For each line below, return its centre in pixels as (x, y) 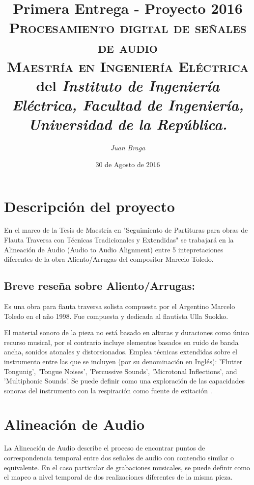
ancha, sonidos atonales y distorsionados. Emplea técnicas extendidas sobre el (121, 352)
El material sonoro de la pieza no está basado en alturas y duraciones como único (127, 332)
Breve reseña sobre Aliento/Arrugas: (99, 286)
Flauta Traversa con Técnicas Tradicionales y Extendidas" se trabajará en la (119, 239)
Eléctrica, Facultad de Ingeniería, (128, 105)
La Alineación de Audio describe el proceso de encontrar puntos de (105, 448)
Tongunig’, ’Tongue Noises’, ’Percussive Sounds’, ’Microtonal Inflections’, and (121, 371)
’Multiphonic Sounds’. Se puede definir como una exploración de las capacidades (124, 381)
